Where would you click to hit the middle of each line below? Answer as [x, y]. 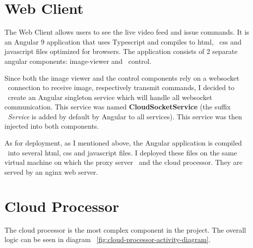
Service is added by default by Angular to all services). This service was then [125, 116]
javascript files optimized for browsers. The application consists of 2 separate [121, 51]
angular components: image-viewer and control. [78, 61]
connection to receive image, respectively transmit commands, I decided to [121, 87]
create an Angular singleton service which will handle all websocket [110, 97]
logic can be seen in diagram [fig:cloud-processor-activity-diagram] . [108, 239]
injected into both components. [52, 126]
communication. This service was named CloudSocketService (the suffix [118, 107]
